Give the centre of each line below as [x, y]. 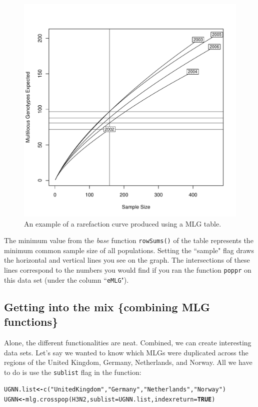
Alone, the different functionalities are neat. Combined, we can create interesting [128, 342]
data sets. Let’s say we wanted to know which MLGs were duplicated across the [126, 352]
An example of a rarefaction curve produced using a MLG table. [123, 223]
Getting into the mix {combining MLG [107, 307]
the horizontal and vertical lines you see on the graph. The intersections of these [127, 260]
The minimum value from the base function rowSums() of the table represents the [129, 240]
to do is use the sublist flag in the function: [73, 372]
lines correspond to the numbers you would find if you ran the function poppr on [128, 270]
